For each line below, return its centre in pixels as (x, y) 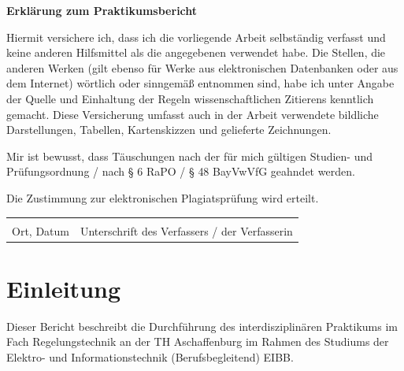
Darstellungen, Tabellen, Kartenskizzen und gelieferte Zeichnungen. (169, 130)
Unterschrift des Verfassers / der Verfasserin (186, 230)
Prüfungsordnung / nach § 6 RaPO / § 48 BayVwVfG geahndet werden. (181, 171)
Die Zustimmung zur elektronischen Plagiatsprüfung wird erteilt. (163, 197)
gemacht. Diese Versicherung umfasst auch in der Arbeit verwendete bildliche (193, 114)
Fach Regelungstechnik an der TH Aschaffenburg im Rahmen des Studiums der (198, 341)
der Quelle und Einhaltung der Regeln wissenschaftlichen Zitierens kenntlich (190, 98)
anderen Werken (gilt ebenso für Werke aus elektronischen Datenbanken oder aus (202, 67)
